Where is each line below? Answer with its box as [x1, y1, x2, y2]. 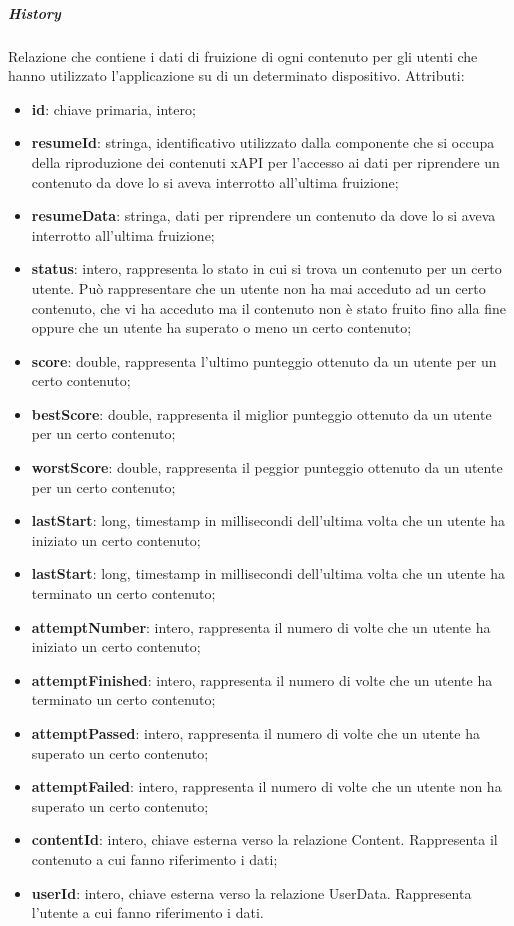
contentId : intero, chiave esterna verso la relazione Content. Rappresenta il [31, 829, 498, 850]
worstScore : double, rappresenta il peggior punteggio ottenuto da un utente [31, 457, 503, 478]
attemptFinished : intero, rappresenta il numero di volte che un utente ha [31, 669, 493, 690]
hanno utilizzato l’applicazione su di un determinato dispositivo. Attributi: [8, 65, 465, 86]
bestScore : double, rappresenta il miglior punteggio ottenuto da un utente [31, 403, 492, 424]
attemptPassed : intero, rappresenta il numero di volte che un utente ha [31, 723, 480, 743]
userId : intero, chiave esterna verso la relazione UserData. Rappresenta [31, 882, 472, 903]
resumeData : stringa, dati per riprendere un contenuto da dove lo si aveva [31, 205, 496, 226]
